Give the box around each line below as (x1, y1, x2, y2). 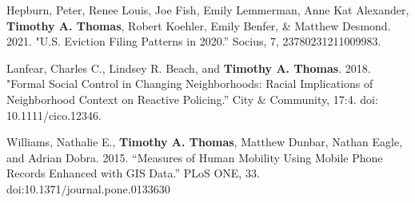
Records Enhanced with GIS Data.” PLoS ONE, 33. (6, 165, 260, 181)
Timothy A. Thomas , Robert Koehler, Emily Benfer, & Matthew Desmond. (6, 17, 391, 34)
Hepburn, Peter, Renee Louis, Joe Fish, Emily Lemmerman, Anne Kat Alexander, (6, 2, 409, 18)
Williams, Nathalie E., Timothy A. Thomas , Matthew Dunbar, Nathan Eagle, (6, 133, 403, 150)
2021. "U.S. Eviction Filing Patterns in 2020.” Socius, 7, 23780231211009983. (6, 33, 381, 50)
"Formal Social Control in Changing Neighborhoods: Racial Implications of (6, 75, 373, 92)
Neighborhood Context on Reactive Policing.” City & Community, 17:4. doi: (6, 90, 378, 107)
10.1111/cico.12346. (6, 106, 102, 123)
